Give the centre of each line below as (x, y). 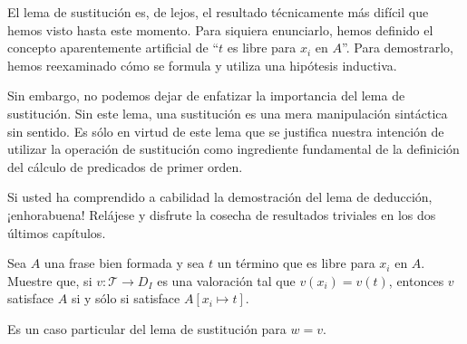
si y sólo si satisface (126, 298)
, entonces (416, 280)
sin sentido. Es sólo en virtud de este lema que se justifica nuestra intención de (226, 131)
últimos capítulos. (57, 232)
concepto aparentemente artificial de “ (113, 48)
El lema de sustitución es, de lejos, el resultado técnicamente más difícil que (218, 12)
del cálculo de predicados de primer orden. (125, 166)
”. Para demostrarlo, (398, 48)
